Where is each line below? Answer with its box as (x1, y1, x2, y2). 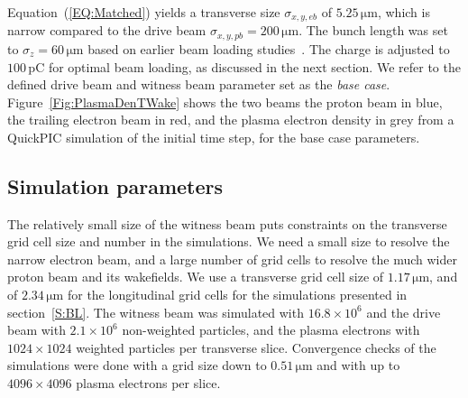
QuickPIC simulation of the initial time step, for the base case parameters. (7, 127, 420, 146)
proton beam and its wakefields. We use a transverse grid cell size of (7, 267, 384, 286)
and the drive (366, 302, 441, 321)
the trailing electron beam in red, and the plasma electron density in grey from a (7, 110, 454, 129)
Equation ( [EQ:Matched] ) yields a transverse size (7, 3, 280, 21)
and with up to (317, 356, 400, 375)
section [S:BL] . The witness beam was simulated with (7, 302, 304, 321)
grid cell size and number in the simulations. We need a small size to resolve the (7, 232, 450, 251)
